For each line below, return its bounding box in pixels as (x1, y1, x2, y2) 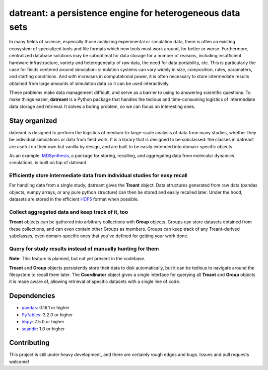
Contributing (9, 339, 50, 347)
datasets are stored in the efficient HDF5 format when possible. (9, 196, 139, 202)
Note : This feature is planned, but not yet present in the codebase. (9, 256, 146, 262)
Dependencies (9, 291, 56, 300)
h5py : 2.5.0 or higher (21, 319, 65, 325)
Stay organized (9, 116, 57, 125)
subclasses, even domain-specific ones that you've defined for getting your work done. (9, 233, 189, 239)
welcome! (9, 359, 29, 365)
